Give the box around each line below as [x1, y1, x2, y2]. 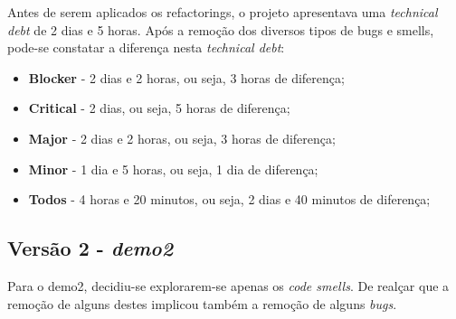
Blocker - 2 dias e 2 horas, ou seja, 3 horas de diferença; [28, 68, 345, 87]
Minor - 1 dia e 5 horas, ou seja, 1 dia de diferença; [28, 159, 318, 178]
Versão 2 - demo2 [7, 234, 174, 262]
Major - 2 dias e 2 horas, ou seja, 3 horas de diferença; [28, 128, 336, 147]
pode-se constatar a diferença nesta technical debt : [7, 38, 285, 57]
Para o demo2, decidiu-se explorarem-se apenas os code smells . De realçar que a [7, 276, 450, 295]
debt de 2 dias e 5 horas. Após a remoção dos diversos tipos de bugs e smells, [7, 20, 434, 39]
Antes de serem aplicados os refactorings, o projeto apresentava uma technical [7, 3, 438, 21]
